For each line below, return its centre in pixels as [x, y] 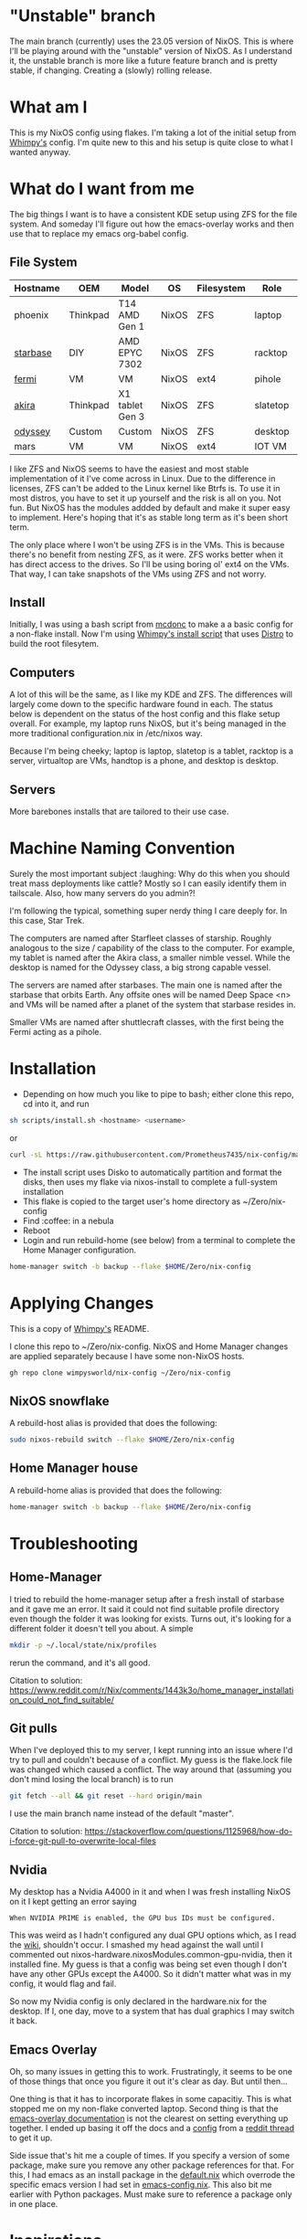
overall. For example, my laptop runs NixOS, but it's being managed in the [148, 723]
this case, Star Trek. [47, 920]
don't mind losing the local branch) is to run [91, 1780]
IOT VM [271, 446]
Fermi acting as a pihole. [56, 1032]
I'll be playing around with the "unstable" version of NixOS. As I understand [151, 50]
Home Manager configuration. [79, 1250]
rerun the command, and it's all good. [80, 1663]
